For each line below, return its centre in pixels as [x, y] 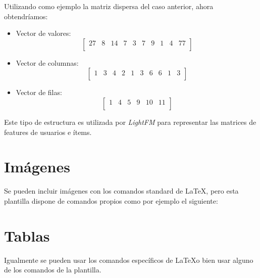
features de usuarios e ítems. [48, 132]
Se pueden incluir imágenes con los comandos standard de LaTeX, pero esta [121, 191]
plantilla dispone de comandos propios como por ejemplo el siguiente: [111, 200]
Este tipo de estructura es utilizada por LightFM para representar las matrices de [130, 122]
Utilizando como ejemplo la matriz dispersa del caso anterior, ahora [109, 6]
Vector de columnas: [47, 62]
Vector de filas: [39, 92]
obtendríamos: [26, 16]
